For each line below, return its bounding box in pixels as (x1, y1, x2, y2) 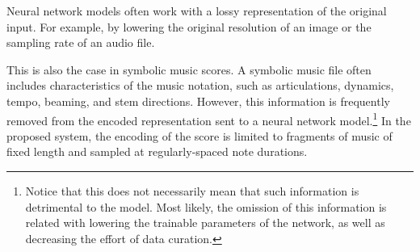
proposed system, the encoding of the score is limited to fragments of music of (6, 127, 393, 144)
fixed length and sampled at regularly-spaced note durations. (6, 143, 308, 160)
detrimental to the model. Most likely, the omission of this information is (25, 198, 387, 215)
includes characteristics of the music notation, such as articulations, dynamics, (6, 77, 394, 94)
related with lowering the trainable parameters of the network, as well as (25, 214, 385, 231)
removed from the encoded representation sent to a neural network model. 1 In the (6, 109, 411, 128)
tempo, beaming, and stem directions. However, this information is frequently (6, 92, 390, 109)
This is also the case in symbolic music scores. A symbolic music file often (6, 61, 372, 78)
